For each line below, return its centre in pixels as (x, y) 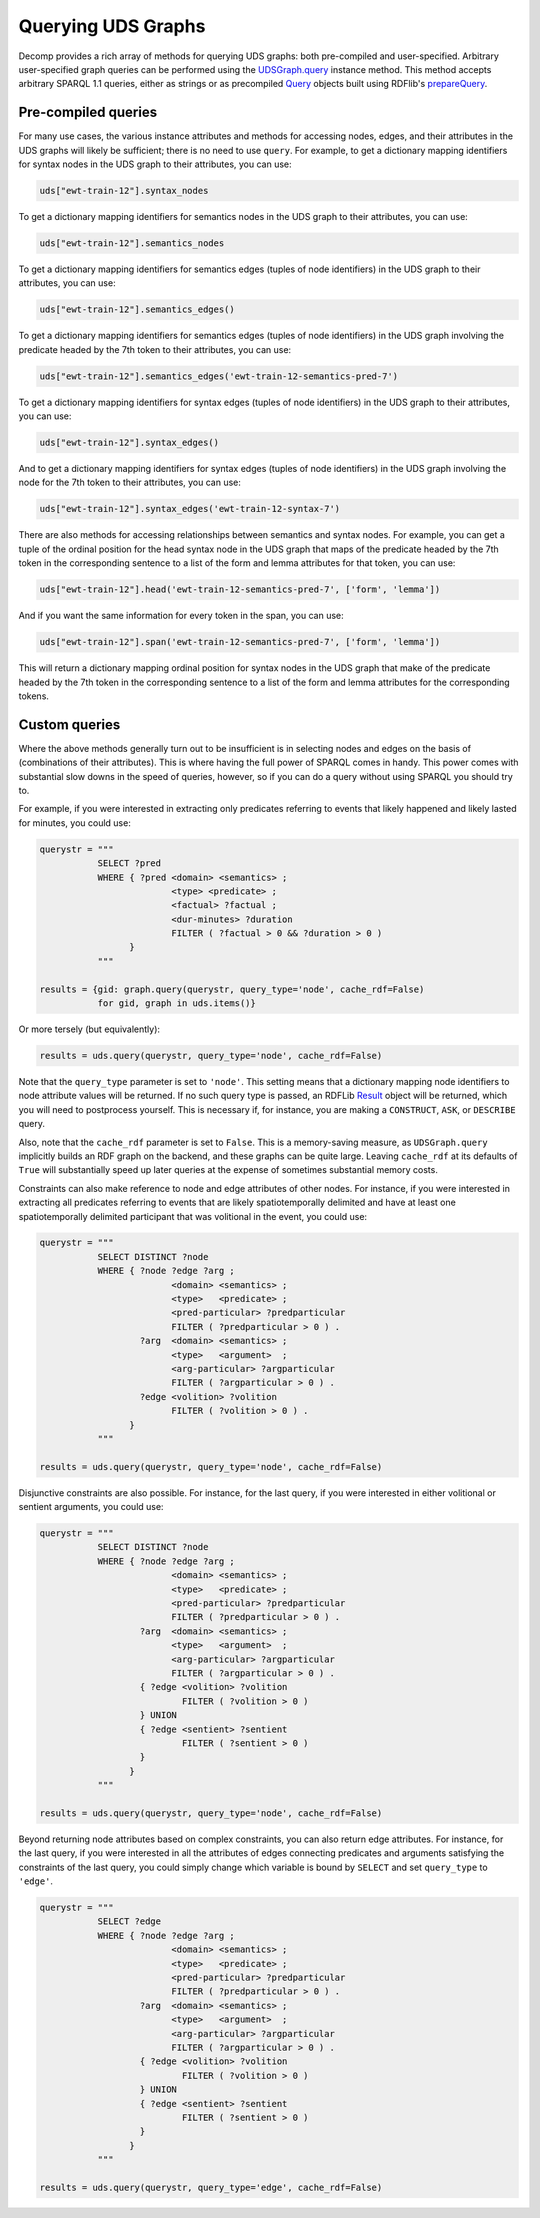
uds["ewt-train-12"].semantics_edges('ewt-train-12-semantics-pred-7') (219, 376)
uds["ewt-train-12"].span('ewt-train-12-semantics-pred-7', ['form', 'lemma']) (240, 642)
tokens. (34, 696)
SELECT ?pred (129, 863)
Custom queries (69, 724)
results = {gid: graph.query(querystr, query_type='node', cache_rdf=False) (232, 989)
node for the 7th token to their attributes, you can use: (130, 482)
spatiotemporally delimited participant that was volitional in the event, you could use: (193, 1216)
